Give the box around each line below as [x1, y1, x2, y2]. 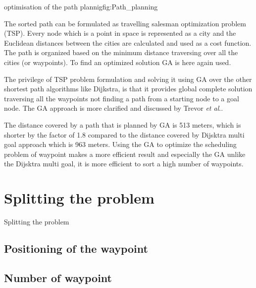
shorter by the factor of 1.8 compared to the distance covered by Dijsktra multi [4, 129, 245, 140]
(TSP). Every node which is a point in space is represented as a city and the [4, 28, 236, 38]
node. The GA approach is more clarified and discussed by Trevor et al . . [4, 103, 223, 113]
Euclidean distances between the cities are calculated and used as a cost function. [4, 37, 252, 48]
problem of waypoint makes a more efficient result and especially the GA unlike [4, 148, 246, 159]
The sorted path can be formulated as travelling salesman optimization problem [4, 18, 246, 28]
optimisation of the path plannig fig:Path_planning [4, 1, 158, 11]
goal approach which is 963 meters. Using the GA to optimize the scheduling [4, 139, 237, 149]
